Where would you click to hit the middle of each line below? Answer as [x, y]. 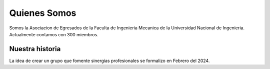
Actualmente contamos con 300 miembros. [54, 34]
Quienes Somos [43, 13]
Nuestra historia [35, 49]
